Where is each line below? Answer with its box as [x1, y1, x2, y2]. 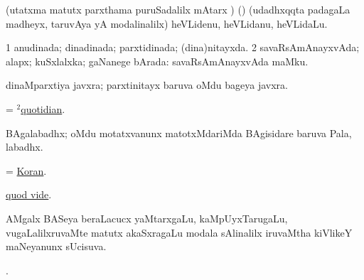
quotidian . [21, 101, 65, 116]
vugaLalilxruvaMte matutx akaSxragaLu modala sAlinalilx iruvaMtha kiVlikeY [6, 225, 353, 239]
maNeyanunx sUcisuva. [6, 239, 107, 254]
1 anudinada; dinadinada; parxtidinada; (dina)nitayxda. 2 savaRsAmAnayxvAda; [6, 40, 360, 55]
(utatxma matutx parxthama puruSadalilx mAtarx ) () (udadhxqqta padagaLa [6, 2, 350, 16]
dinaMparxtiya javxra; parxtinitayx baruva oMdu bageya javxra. [6, 77, 288, 92]
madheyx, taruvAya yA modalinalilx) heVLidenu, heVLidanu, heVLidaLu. [6, 16, 328, 31]
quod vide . [6, 187, 52, 202]
